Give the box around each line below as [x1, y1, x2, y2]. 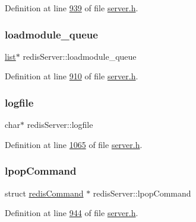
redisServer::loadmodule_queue [23, 50, 137, 62]
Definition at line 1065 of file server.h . [5, 138, 143, 150]
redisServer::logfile [27, 118, 93, 131]
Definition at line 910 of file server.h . [5, 70, 138, 82]
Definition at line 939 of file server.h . [5, 2, 138, 14]
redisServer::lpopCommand [93, 186, 191, 199]
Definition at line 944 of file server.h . [5, 207, 138, 219]
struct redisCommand [5, 186, 84, 199]
